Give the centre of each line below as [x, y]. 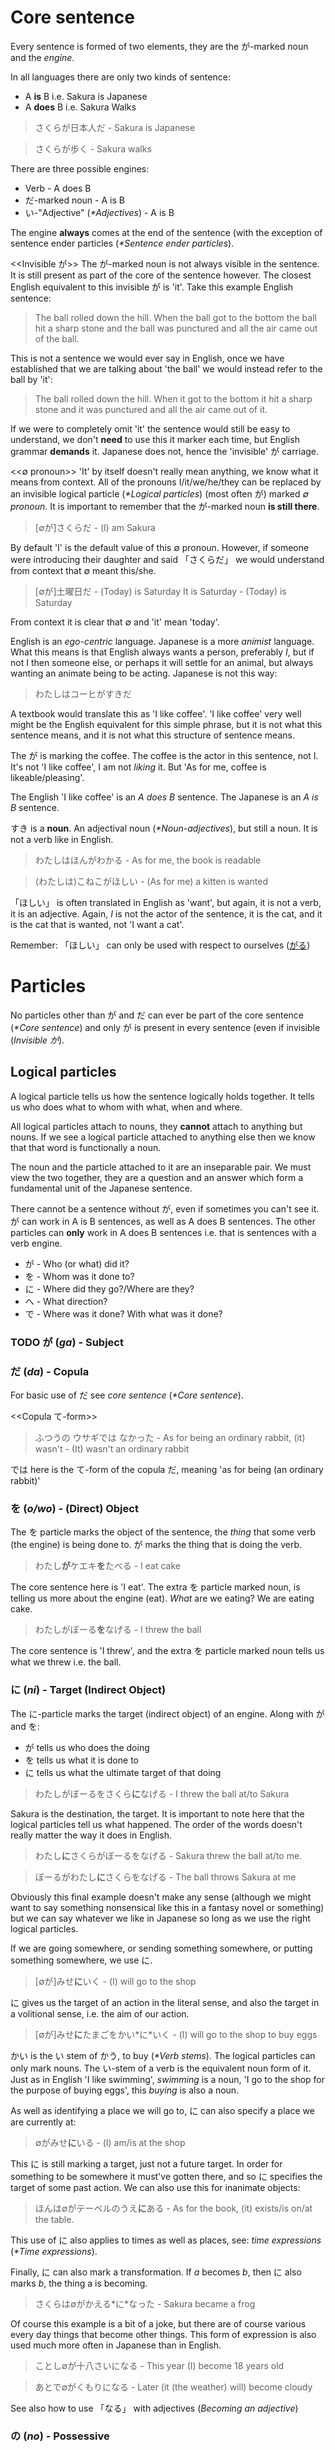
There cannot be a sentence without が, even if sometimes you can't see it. [165, 1208]
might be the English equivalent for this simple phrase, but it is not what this [166, 724]
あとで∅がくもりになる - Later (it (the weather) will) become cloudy [173, 2387]
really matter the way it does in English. [91, 1835]
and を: [25, 1726]
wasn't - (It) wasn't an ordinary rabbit [112, 1448]
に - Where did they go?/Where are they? [109, 1288]
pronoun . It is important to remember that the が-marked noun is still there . [165, 506]
